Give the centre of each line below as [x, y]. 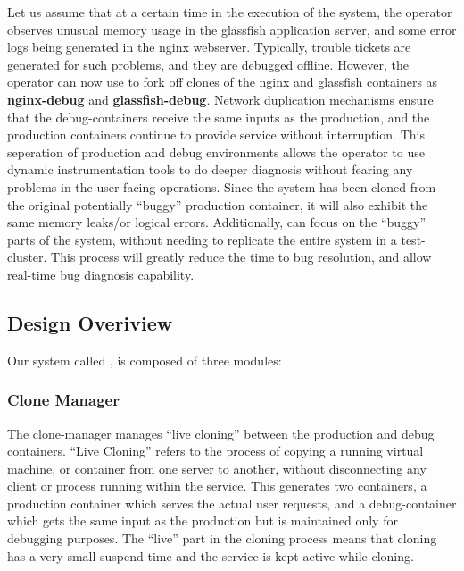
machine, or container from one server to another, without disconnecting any [217, 468]
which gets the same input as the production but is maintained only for [203, 521]
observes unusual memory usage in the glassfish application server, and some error [232, 29]
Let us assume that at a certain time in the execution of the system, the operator [230, 12]
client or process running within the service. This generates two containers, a [217, 486]
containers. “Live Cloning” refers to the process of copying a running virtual [215, 451]
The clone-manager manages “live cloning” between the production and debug [221, 433]
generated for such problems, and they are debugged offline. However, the [208, 64]
